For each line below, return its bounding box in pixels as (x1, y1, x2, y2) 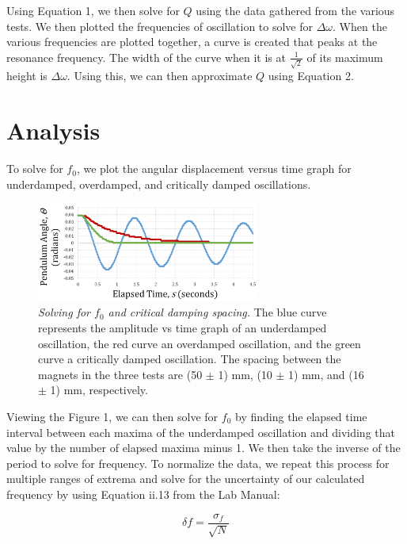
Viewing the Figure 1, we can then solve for (6, 408, 219, 424)
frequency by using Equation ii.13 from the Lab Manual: (6, 485, 280, 502)
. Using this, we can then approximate (67, 67, 253, 84)
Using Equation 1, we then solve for (6, 2, 180, 18)
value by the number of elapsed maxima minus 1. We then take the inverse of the (6, 439, 401, 456)
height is (6, 67, 48, 84)
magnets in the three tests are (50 (38, 366, 203, 382)
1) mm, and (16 (288, 366, 364, 382)
